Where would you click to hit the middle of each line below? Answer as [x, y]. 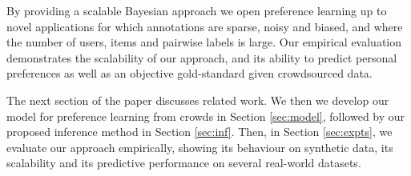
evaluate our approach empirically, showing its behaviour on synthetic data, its [200, 147]
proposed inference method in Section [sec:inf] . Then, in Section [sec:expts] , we [199, 132]
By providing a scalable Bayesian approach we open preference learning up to [197, 10]
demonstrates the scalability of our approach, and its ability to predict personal [202, 57]
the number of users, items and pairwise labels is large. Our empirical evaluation [204, 42]
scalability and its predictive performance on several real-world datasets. [184, 163]
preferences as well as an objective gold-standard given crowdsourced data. [189, 73]
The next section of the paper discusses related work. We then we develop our [198, 100]
